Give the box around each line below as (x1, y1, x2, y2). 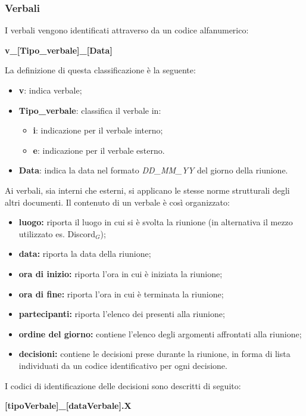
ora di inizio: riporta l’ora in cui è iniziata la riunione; (18, 267, 223, 280)
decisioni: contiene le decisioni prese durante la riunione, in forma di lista (18, 347, 291, 360)
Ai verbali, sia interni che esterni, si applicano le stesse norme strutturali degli (5, 184, 290, 196)
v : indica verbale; (18, 84, 82, 96)
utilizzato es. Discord (18, 227, 96, 240)
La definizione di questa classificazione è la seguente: (5, 64, 196, 76)
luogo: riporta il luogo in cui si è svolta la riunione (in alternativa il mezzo (18, 216, 293, 228)
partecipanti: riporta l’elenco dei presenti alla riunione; (18, 308, 225, 320)
